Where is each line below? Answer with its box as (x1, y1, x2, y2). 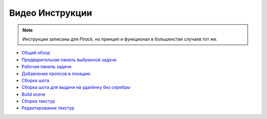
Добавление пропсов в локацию (21, 71, 91, 77)
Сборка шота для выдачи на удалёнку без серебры (21, 84, 131, 90)
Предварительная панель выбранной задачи (21, 57, 117, 63)
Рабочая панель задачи (21, 64, 72, 70)
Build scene (21, 91, 45, 97)
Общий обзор (21, 50, 50, 56)
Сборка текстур (21, 98, 55, 104)
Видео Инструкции (9, 7, 92, 18)
